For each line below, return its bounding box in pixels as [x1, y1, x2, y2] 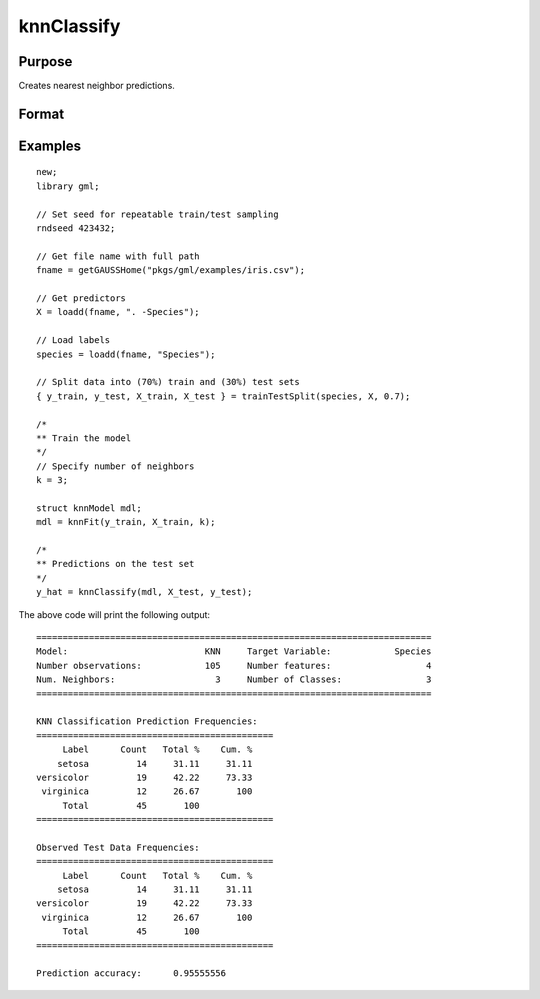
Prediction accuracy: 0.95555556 [36, 968, 227, 979]
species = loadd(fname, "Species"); [36, 348, 216, 360]
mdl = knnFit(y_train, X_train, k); [36, 516, 216, 528]
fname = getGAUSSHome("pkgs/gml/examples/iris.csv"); [36, 265, 305, 276]
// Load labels [36, 335, 111, 346]
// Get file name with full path [36, 250, 200, 262]
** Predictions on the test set [36, 558, 195, 570]
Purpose [18, 53, 73, 70]
